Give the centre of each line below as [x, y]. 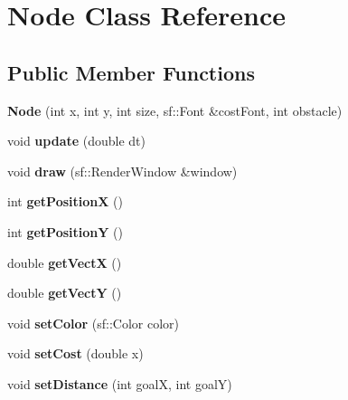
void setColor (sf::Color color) [94, 323]
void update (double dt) [76, 141]
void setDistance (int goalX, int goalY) [120, 383]
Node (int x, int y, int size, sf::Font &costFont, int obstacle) [175, 110]
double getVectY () [65, 293]
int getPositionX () [65, 201]
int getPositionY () [65, 231]
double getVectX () [65, 262]
